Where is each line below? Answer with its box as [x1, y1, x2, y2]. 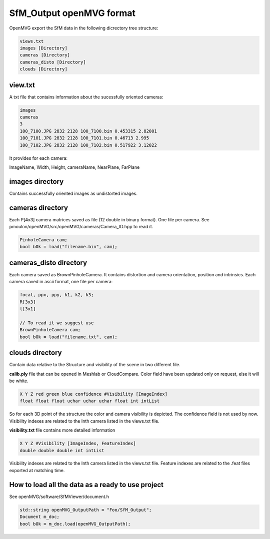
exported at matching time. [9, 467, 65, 473]
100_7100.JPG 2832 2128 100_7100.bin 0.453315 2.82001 [19, 128, 157, 134]
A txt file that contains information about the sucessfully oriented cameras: [9, 94, 163, 100]
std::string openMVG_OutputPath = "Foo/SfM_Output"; [19, 507, 152, 513]
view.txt [9, 80, 35, 89]
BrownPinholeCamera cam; [19, 327, 81, 333]
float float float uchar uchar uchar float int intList [19, 398, 160, 404]
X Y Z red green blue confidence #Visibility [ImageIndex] [19, 391, 167, 397]
